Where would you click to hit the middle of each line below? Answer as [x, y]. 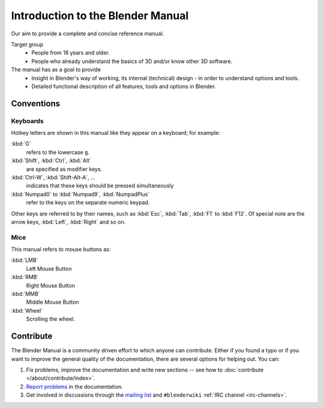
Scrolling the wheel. [50, 319]
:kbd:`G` [21, 144]
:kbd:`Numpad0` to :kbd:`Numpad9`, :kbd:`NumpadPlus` [80, 194]
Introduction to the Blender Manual [100, 16]
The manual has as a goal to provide [56, 69]
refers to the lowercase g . [58, 152]
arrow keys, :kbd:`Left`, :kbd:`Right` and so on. [68, 222]
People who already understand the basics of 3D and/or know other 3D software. [132, 61]
